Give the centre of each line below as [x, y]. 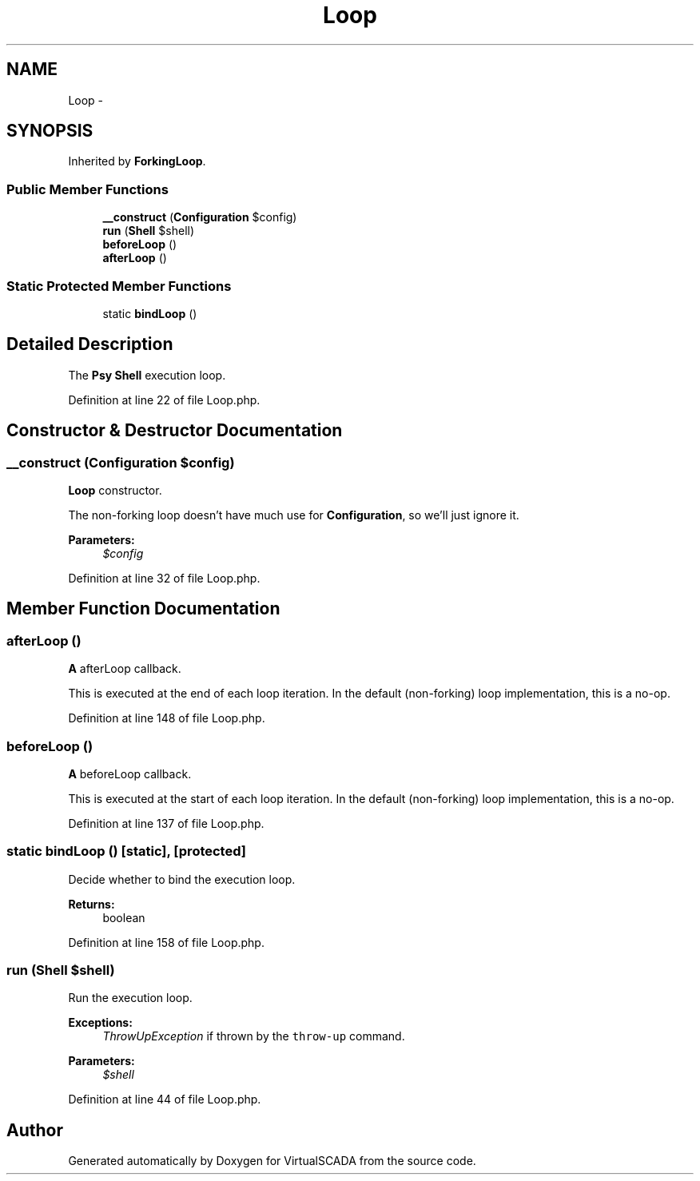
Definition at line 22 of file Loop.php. [164, 400]
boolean [124, 917]
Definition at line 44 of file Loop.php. [165, 1099]
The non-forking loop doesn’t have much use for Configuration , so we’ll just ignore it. [294, 515]
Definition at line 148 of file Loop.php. [167, 718]
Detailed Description [90, 344]
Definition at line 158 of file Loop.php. [166, 942]
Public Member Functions [87, 189]
